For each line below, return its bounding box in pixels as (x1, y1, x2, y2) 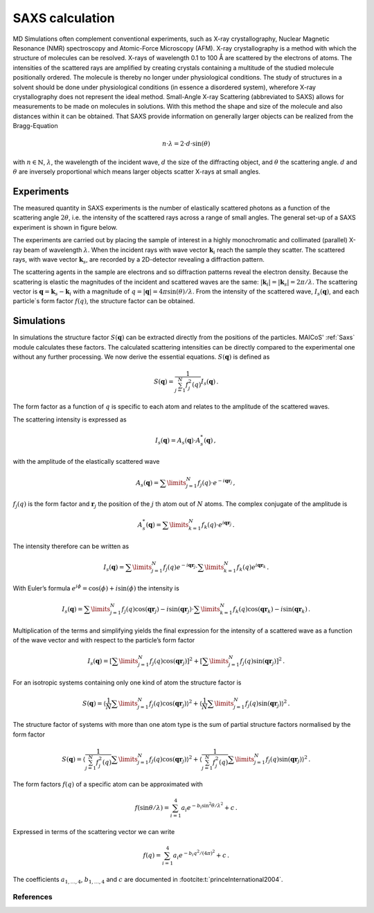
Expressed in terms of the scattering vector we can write (12, 827, 175, 835)
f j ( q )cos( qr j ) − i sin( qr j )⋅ (121, 606, 194, 615)
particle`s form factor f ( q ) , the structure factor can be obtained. (12, 297, 195, 305)
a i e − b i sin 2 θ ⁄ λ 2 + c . (181, 802, 238, 813)
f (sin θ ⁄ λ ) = (134, 804, 170, 811)
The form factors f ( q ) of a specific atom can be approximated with (12, 779, 204, 788)
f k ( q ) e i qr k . (236, 561, 269, 572)
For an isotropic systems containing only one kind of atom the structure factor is (12, 678, 242, 687)
